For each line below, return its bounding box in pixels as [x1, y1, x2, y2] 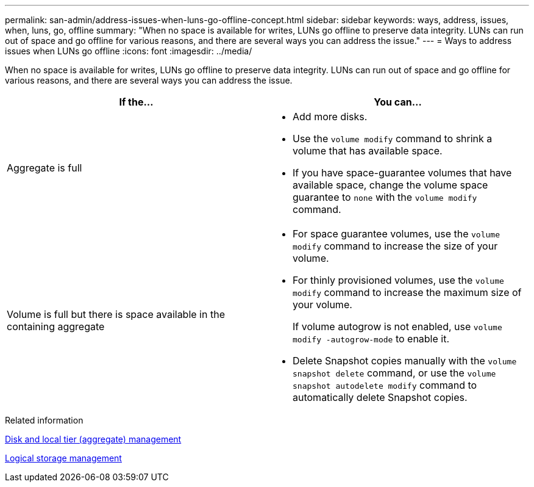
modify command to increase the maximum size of [293, 286, 522, 298]
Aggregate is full [7, 162, 82, 174]
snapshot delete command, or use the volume [293, 367, 496, 379]
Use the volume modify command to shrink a [293, 132, 493, 145]
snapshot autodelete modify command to [293, 379, 477, 391]
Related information [5, 415, 84, 425]
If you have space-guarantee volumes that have [293, 167, 512, 179]
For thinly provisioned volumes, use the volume [293, 274, 504, 286]
